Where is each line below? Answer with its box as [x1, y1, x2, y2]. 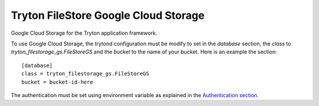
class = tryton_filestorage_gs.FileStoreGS [21, 71, 149, 77]
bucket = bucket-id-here [21, 78, 93, 85]
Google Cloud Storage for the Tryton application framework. [11, 29, 158, 37]
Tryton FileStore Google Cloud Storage [11, 9, 205, 22]
